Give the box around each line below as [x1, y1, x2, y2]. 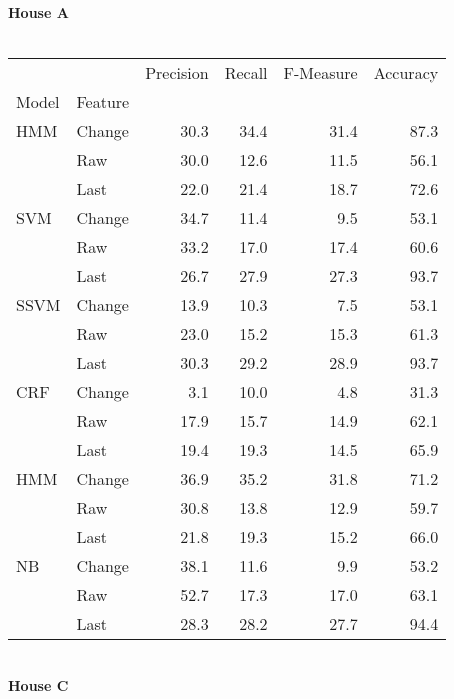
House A [8, 2, 69, 22]
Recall [224, 61, 268, 85]
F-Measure [283, 61, 358, 85]
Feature [76, 90, 130, 114]
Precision [145, 61, 209, 85]
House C [8, 674, 69, 695]
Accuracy [373, 61, 439, 85]
